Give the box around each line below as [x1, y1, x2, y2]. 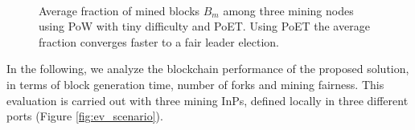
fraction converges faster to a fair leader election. [39, 33, 279, 50]
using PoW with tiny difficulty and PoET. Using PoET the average [39, 18, 370, 35]
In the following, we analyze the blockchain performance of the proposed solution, [6, 60, 409, 77]
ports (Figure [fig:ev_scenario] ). [6, 108, 163, 124]
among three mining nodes [223, 2, 354, 18]
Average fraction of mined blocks [39, 2, 200, 18]
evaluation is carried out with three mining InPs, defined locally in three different [6, 91, 409, 108]
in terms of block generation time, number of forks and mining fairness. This [6, 75, 384, 92]
